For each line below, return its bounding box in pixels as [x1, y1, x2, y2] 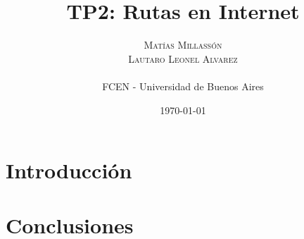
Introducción [6, 156, 132, 185]
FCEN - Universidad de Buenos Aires [102, 78, 264, 93]
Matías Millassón [144, 37, 222, 52]
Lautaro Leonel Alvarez [128, 51, 238, 66]
